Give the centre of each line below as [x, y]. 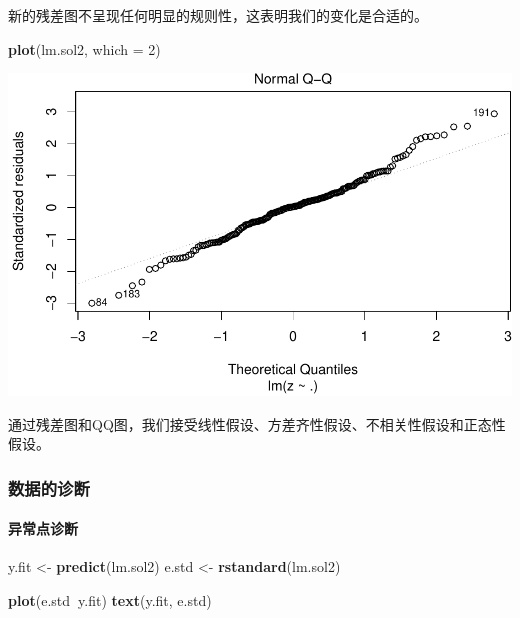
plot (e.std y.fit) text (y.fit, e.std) [110, 599]
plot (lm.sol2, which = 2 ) [84, 48]
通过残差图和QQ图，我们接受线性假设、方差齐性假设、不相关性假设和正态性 [257, 423]
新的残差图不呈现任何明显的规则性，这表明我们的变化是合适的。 [218, 15]
